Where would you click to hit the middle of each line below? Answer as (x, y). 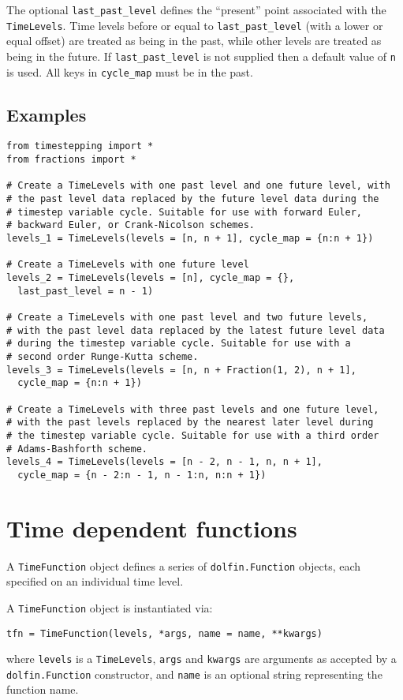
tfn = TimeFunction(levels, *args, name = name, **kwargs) (164, 633)
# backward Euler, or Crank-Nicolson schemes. (131, 225)
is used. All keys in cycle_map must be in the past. (130, 71)
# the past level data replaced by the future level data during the (193, 199)
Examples (47, 114)
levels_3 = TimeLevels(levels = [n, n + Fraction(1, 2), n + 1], (181, 370)
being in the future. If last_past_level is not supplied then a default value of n (201, 56)
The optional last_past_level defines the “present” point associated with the (196, 9)
